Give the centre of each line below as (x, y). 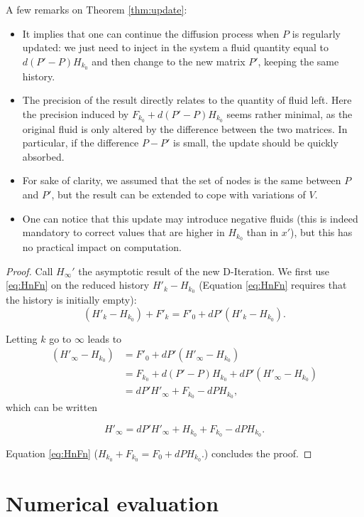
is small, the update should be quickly (256, 143)
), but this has (321, 232)
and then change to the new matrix (169, 61)
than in (262, 232)
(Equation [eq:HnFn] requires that (273, 285)
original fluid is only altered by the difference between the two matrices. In (185, 128)
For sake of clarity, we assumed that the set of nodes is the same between (182, 180)
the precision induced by (76, 113)
